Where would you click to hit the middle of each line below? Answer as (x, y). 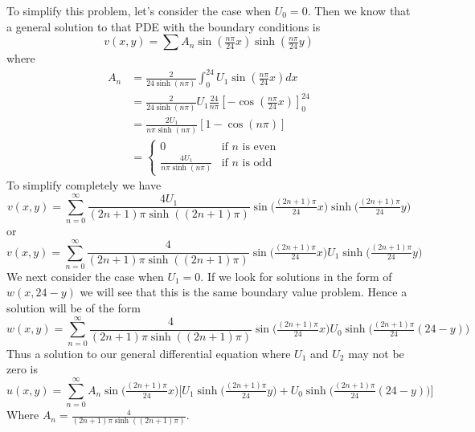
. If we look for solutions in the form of (296, 276)
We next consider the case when (85, 276)
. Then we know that (359, 10)
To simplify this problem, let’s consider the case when (139, 10)
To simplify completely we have (84, 185)
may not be (376, 353)
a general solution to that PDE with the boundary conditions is (164, 26)
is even (259, 147)
